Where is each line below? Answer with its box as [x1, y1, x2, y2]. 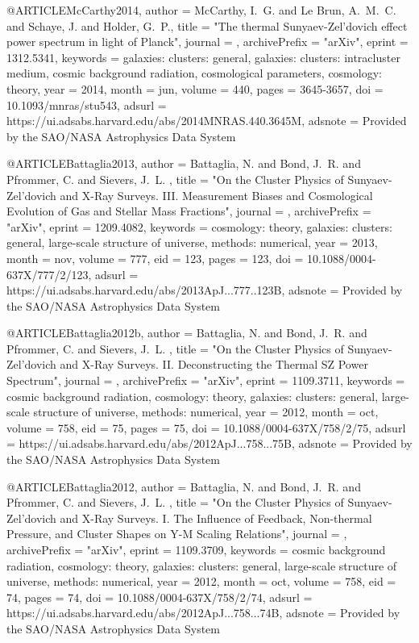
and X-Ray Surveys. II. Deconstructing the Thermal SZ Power [60, 356, 368, 373]
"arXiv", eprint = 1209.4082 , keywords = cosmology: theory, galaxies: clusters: [6, 218, 392, 235]
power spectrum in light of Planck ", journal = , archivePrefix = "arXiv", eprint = [6, 33, 409, 50]
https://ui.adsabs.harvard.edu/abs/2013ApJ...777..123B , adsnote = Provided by [6, 282, 403, 299]
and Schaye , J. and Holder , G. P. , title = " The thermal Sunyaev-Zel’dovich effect [6, 17, 408, 34]
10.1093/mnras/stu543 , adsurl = [6, 96, 167, 113]
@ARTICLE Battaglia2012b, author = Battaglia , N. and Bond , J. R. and [6, 324, 367, 341]
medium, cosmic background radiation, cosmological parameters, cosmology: [6, 65, 382, 81]
